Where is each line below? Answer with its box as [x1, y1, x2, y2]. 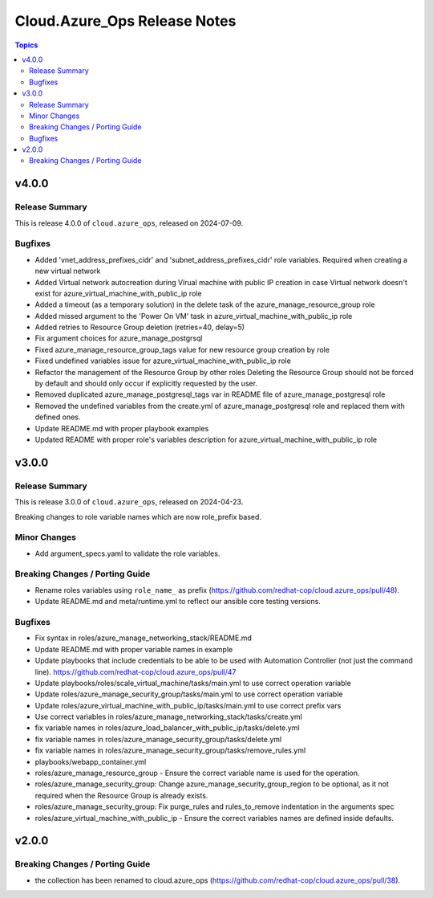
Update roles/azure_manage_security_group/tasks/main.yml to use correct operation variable [34, 689, 343, 699]
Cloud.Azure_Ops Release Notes [14, 12, 237, 30]
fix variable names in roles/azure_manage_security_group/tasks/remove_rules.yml [34, 745, 306, 755]
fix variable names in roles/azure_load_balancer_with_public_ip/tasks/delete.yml [34, 723, 300, 733]
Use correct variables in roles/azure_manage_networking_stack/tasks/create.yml [34, 712, 302, 722]
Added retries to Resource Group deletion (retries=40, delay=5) [34, 322, 245, 333]
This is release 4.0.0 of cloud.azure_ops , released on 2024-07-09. [14, 218, 244, 228]
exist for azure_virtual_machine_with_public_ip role [34, 288, 202, 298]
